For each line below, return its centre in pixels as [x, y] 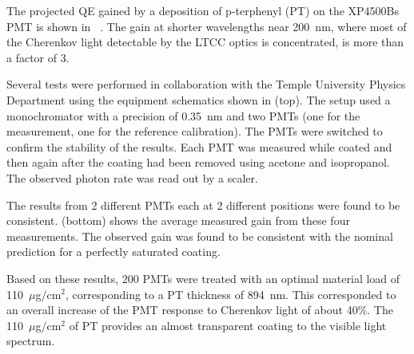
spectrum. [31, 341]
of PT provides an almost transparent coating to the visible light [228, 325]
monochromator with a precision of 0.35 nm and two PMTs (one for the [183, 115]
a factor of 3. [38, 57]
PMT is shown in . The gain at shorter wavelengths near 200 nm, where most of [207, 26]
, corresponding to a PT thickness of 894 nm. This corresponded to [231, 294]
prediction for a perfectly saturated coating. [113, 252]
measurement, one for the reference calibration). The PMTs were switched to [195, 131]
